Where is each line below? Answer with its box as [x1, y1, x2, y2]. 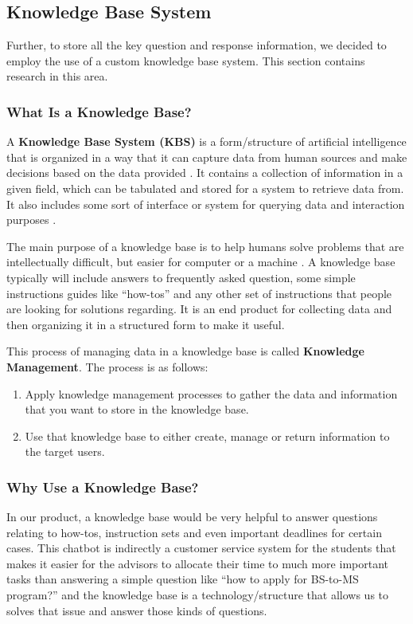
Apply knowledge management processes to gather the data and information [25, 385, 398, 402]
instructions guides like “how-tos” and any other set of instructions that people [6, 285, 392, 301]
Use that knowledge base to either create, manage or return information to [25, 427, 390, 444]
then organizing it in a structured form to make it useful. [6, 316, 285, 332]
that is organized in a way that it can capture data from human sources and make [6, 148, 407, 165]
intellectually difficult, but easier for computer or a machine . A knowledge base [6, 253, 395, 270]
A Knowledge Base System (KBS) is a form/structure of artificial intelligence [6, 133, 407, 150]
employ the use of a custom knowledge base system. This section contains [6, 52, 365, 69]
